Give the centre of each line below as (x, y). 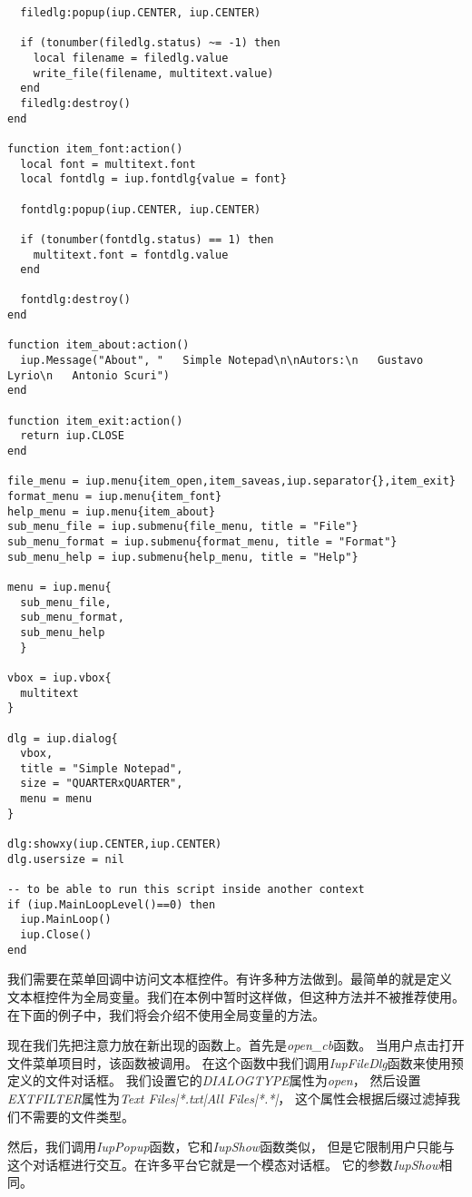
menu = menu (56, 799)
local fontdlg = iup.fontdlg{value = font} (153, 179)
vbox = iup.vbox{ (59, 677)
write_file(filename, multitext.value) (153, 73)
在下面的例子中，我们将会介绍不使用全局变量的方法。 (166, 1014)
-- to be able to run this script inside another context (186, 890)
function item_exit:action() (95, 421)
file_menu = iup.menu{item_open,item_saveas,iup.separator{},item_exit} (231, 481)
